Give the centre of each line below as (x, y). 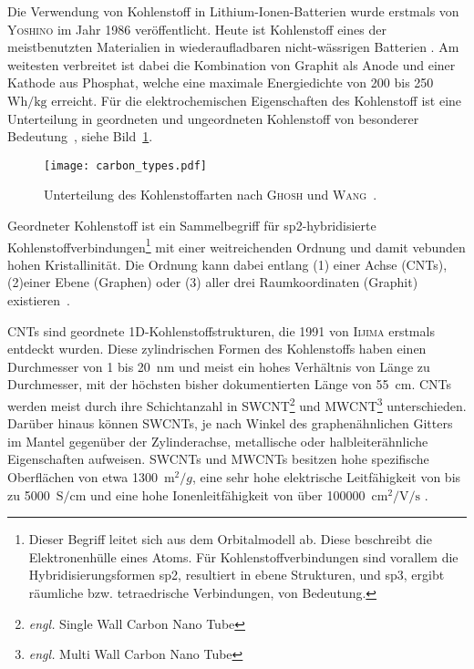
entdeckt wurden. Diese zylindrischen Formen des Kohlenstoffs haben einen (217, 349)
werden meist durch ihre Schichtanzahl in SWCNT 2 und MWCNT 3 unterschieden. (237, 404)
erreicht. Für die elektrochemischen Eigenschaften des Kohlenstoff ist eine (257, 100)
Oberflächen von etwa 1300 (82, 477)
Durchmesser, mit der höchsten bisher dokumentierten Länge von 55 (198, 384)
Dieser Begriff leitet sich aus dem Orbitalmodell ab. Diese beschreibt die (230, 539)
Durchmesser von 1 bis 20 (79, 366)
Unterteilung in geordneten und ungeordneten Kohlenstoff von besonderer (213, 118)
